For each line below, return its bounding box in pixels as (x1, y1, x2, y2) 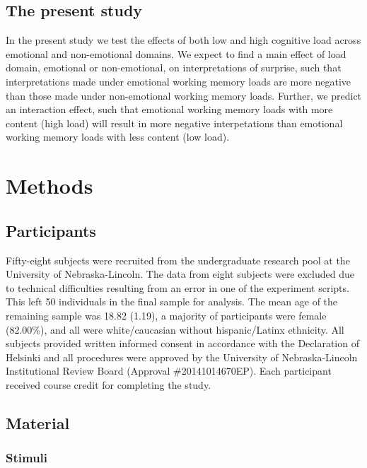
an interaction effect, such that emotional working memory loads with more (6, 102, 333, 117)
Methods (6, 171, 93, 200)
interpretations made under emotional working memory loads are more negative (6, 74, 351, 88)
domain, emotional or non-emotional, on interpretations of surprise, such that (6, 60, 342, 75)
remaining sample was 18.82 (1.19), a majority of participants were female (6, 308, 327, 322)
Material (6, 411, 70, 433)
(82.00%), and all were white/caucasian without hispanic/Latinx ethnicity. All (6, 322, 344, 337)
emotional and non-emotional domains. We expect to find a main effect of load (6, 46, 346, 61)
